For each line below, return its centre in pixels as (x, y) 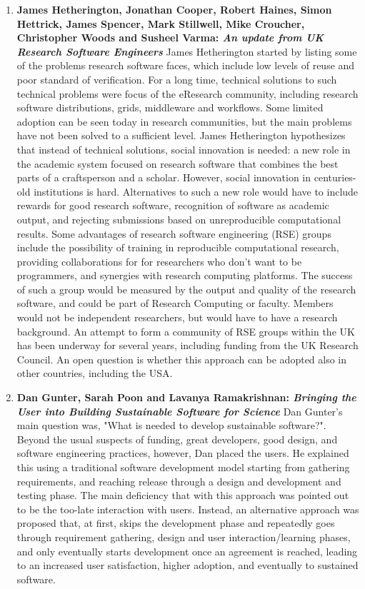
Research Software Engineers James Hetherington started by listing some (187, 51)
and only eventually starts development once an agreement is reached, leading (187, 551)
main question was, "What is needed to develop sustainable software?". (171, 425)
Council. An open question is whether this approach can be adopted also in (182, 359)
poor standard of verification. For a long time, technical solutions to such (177, 79)
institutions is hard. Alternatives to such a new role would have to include (196, 191)
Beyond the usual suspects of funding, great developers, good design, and (177, 439)
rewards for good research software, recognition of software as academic (173, 205)
